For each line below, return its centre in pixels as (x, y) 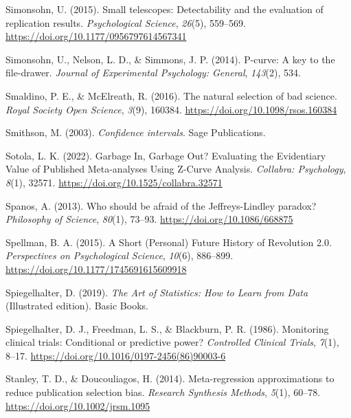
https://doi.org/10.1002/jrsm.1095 (78, 405)
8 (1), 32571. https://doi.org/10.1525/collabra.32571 (114, 182)
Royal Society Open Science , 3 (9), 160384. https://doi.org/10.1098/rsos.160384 (171, 109)
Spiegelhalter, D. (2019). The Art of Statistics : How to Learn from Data (157, 292)
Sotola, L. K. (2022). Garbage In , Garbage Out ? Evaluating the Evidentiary (166, 155)
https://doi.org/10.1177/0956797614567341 (96, 36)
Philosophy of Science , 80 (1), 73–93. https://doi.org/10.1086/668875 (149, 219)
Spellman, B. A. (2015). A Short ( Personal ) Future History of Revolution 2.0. (169, 242)
